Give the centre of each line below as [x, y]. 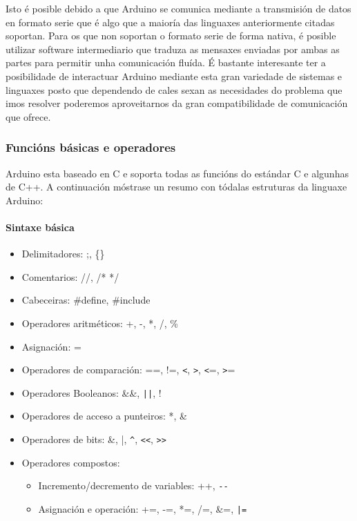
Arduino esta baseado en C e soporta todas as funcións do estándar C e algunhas [177, 173]
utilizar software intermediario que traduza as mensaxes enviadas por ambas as [173, 49]
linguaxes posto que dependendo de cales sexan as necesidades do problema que [174, 89]
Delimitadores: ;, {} [63, 254]
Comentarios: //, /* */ [70, 276]
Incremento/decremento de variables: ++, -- [133, 485]
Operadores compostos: [71, 462]
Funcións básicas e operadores [91, 147]
